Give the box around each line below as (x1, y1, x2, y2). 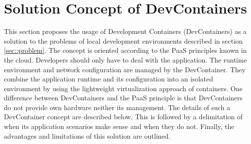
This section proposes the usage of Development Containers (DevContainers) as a (4, 26, 247, 36)
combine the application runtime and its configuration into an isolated (4, 74, 213, 84)
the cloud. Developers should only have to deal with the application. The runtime (4, 54, 247, 64)
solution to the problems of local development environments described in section (4, 35, 243, 46)
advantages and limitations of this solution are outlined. (4, 130, 171, 141)
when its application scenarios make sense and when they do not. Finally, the (4, 121, 234, 131)
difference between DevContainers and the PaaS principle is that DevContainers (4, 93, 243, 103)
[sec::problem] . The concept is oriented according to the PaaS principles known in (4, 45, 247, 55)
